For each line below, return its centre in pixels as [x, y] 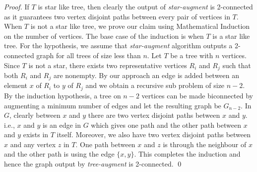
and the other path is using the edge [59, 154]
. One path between [105, 144]
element [16, 85]
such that [237, 65]
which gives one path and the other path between [166, 125]
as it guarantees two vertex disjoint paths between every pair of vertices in [117, 16]
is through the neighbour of [205, 144]
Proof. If [17, 6]
